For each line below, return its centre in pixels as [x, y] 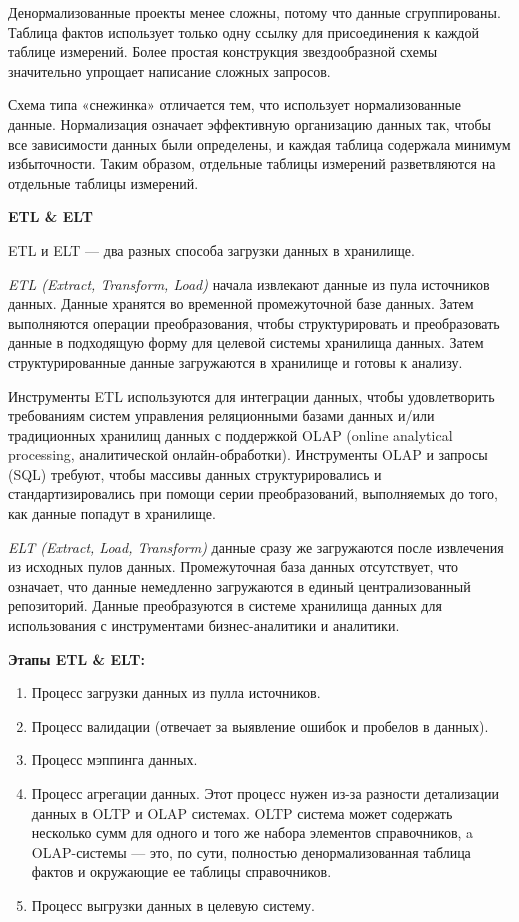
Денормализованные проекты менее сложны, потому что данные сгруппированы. [254, 12]
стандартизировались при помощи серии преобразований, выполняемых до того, [253, 493]
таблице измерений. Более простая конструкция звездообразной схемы [223, 51]
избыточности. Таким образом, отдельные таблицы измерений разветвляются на [252, 163]
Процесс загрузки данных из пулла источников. [176, 692]
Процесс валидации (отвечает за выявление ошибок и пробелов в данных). [260, 725]
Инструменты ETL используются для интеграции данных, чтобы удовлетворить [251, 395]
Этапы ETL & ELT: [77, 658]
